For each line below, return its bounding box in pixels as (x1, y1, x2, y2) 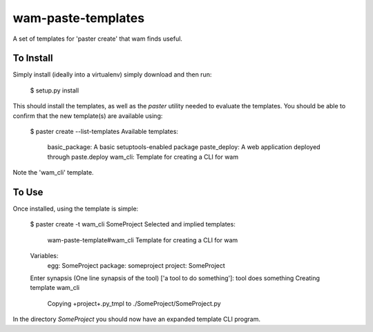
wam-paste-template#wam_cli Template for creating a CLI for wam (47, 235, 238, 244)
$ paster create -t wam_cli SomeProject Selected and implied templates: (30, 220, 236, 228)
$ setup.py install (30, 86, 79, 95)
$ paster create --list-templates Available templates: (30, 128, 179, 136)
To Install (12, 52, 53, 64)
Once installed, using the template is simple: (12, 204, 139, 213)
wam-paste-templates (12, 10, 145, 26)
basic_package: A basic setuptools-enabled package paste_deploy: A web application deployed (47, 143, 321, 151)
